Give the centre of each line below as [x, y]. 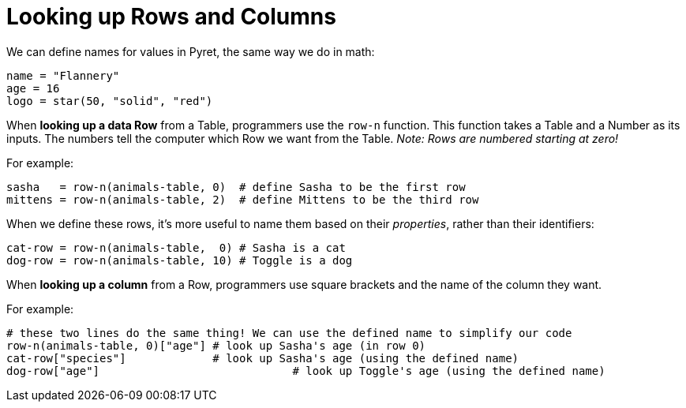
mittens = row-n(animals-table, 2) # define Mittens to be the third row [243, 199]
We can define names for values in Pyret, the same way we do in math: [191, 51]
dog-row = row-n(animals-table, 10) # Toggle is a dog [180, 260]
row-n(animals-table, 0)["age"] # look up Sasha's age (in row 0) [216, 345]
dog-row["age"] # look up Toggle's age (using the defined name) [306, 371]
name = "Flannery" [63, 75]
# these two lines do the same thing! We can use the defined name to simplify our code [289, 333]
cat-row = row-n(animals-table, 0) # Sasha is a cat [176, 247]
